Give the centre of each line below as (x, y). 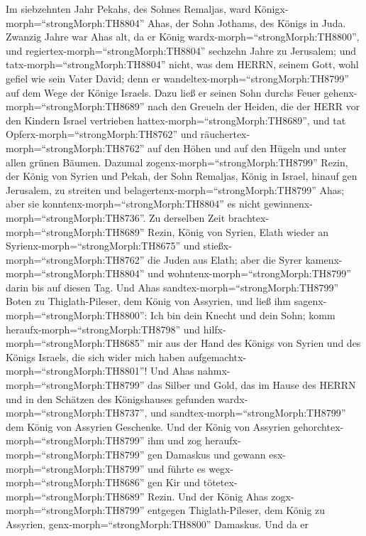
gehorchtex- (318, 426)
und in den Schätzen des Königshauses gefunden (110, 398)
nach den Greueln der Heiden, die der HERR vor (254, 106)
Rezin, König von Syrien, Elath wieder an (238, 231)
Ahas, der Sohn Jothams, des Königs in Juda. (247, 22)
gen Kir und (174, 482)
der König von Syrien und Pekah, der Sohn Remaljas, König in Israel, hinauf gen (182, 176)
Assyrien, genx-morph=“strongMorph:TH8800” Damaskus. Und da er (157, 524)
